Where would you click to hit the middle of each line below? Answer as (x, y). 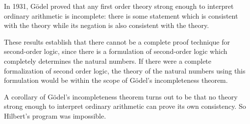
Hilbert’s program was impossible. (55, 115)
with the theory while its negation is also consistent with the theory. (107, 25)
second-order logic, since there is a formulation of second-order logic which (116, 51)
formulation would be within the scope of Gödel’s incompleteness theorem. (116, 80)
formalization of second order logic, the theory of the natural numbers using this (125, 70)
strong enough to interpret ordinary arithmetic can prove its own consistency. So (125, 106)
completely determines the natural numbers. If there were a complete (108, 61)
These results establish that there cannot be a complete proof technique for (117, 41)
